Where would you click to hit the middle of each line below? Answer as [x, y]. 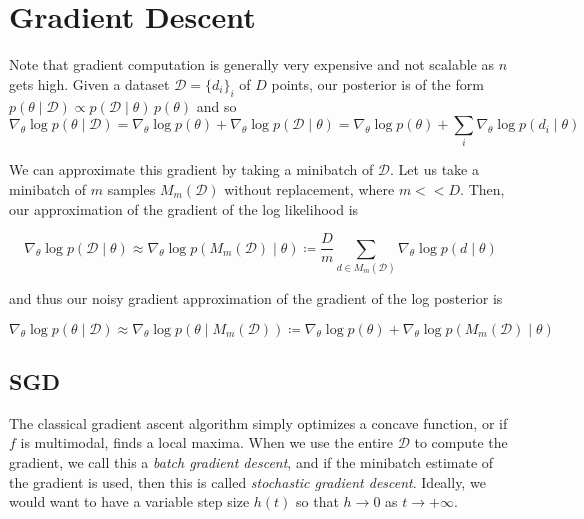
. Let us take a [434, 169]
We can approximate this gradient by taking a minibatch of [191, 169]
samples [131, 189]
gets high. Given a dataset [89, 83]
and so [216, 105]
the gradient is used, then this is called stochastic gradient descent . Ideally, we [247, 481]
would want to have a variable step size [129, 501]
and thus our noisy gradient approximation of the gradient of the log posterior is [256, 298]
